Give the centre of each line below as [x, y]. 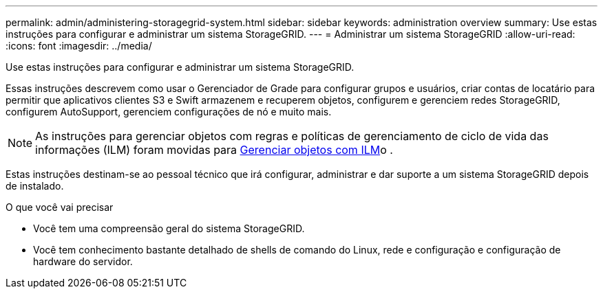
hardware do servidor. [83, 261]
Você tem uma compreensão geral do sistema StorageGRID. [169, 228]
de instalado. [35, 186]
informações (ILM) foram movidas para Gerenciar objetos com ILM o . [214, 150]
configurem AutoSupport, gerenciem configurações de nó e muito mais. [169, 112]
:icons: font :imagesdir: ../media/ [79, 46]
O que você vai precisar [60, 207]
